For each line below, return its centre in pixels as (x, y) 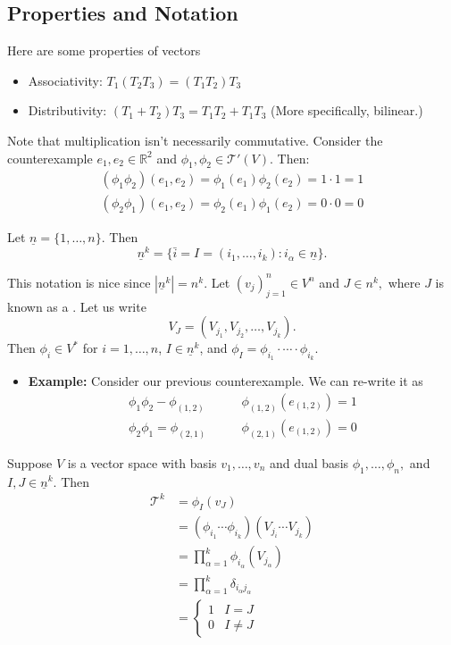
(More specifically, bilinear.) (347, 110)
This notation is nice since (79, 282)
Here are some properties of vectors (104, 50)
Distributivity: (67, 110)
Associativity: (65, 80)
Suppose (30, 462)
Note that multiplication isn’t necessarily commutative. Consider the (195, 140)
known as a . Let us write (77, 306)
